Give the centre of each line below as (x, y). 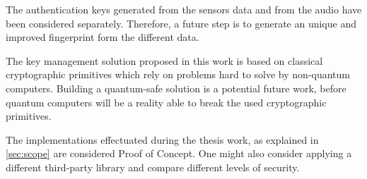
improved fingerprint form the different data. (103, 37)
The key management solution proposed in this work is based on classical (164, 60)
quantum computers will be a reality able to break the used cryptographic (166, 102)
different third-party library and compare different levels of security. (153, 167)
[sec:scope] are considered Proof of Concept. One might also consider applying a (179, 153)
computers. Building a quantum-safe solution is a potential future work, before (176, 88)
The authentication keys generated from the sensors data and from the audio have (184, 9)
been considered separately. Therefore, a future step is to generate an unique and (181, 23)
